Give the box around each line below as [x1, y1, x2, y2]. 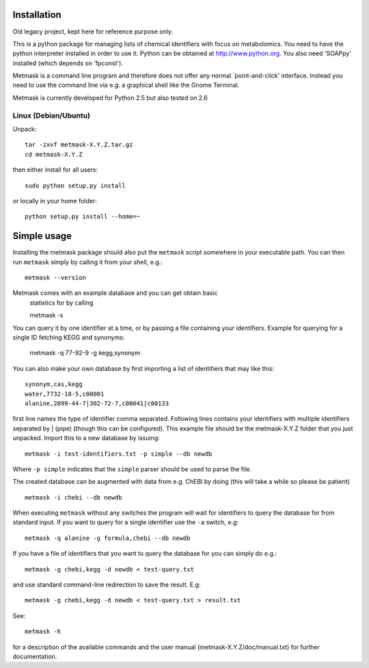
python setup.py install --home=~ [25, 213, 140, 220]
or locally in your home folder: [12, 196, 97, 205]
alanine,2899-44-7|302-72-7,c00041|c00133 [25, 399, 169, 407]
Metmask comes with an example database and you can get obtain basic [12, 289, 218, 297]
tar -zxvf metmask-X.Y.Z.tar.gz [25, 141, 133, 149]
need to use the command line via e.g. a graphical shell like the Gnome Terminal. [12, 81, 240, 89]
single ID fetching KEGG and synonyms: [12, 333, 125, 342]
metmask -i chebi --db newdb [25, 493, 122, 501]
